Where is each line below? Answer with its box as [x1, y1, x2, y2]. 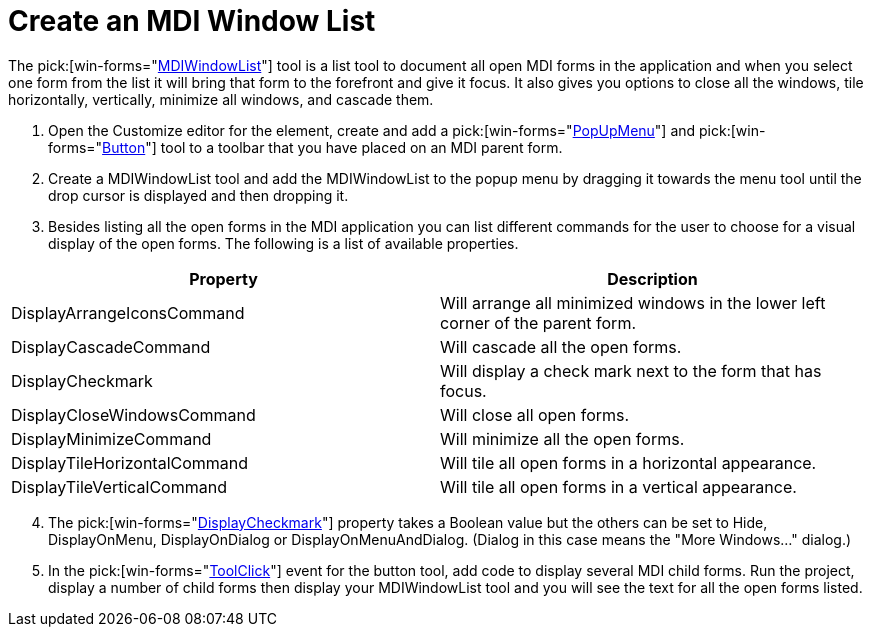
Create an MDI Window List [8, 4, 376, 38]
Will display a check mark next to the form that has [440, 360, 822, 381]
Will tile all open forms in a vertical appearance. [440, 476, 797, 497]
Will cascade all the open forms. [440, 336, 682, 357]
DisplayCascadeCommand [11, 336, 211, 357]
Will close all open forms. [440, 404, 630, 425]
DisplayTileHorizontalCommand [11, 452, 249, 473]
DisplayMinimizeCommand [11, 428, 212, 449]
